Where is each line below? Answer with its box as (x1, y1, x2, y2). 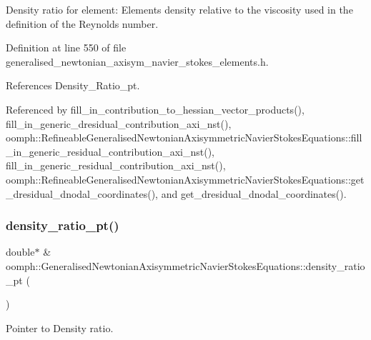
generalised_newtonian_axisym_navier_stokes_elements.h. (6, 54, 269, 69)
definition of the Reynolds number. (6, 16, 159, 31)
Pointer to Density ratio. (6, 320, 114, 335)
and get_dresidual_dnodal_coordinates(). (161, 186, 347, 201)
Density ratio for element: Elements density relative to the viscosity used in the (6, 2, 353, 16)
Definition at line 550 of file (6, 40, 127, 55)
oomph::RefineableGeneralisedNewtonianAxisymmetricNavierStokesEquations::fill (6, 130, 362, 145)
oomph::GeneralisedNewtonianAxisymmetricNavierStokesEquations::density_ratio (6, 258, 365, 273)
